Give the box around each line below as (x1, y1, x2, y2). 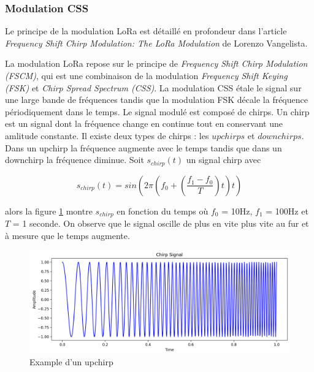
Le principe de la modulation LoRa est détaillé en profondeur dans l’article (5, 25, 287, 37)
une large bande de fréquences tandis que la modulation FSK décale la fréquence (5, 93, 308, 106)
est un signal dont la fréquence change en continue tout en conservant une (5, 117, 283, 130)
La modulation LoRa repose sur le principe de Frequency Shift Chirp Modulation (5, 57, 308, 70)
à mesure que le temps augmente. (5, 229, 130, 241)
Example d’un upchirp (29, 355, 113, 368)
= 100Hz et (266, 204, 308, 217)
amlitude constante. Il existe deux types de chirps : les (5, 129, 209, 142)
